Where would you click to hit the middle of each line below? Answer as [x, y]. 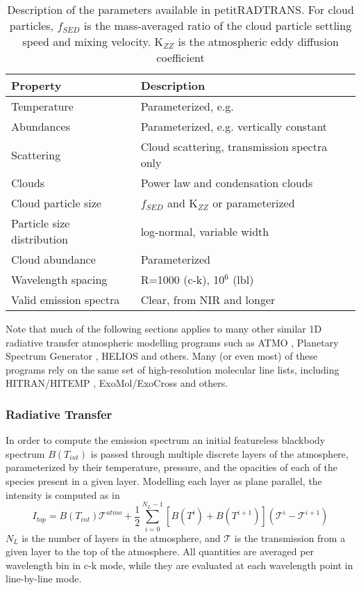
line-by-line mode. [44, 579]
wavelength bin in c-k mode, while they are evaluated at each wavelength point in [179, 565]
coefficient [180, 57]
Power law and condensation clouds [227, 183]
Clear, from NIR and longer [208, 300]
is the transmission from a [290, 537]
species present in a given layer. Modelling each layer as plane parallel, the [164, 480]
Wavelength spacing [59, 279]
